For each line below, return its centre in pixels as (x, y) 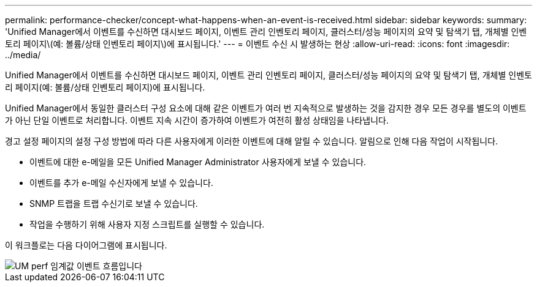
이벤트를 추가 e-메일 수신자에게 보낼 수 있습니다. (121, 183)
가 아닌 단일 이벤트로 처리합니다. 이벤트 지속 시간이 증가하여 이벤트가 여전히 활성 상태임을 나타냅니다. (197, 120)
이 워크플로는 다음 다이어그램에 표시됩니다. (86, 245)
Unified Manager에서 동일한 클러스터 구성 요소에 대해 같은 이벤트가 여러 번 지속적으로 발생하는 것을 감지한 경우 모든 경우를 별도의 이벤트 (266, 108)
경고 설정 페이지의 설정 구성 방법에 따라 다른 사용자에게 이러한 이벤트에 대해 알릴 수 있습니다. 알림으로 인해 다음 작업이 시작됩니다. (252, 141)
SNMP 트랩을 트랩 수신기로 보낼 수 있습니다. (114, 203)
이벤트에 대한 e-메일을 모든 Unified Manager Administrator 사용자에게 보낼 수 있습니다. (198, 162)
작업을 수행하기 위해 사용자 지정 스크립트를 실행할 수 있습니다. (147, 224)
